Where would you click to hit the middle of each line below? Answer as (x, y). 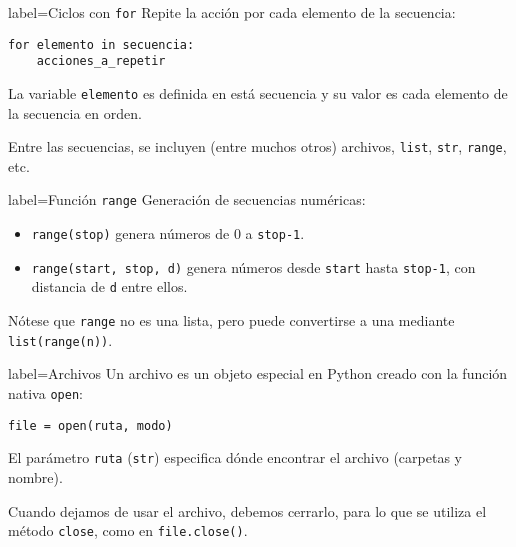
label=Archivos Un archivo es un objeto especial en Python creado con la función (258, 373)
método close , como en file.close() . (128, 530)
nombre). (35, 476)
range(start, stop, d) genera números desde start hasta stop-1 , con (253, 266)
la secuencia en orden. (75, 112)
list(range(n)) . (60, 339)
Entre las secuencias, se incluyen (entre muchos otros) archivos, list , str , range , (257, 146)
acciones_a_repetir (101, 61)
